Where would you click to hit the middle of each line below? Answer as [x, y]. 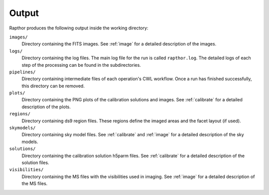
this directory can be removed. [53, 86]
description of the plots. [46, 107]
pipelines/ [22, 72]
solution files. [35, 163]
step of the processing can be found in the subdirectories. [81, 65]
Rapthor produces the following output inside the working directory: [79, 28]
